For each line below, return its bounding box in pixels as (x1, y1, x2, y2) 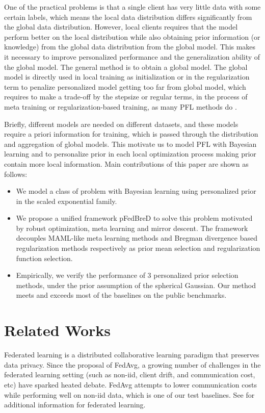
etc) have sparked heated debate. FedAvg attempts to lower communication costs (4, 379, 257, 390)
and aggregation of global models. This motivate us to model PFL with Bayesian (4, 138, 257, 149)
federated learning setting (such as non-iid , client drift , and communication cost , (4, 369, 255, 380)
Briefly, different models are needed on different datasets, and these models (4, 118, 238, 129)
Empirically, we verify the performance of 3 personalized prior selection (16, 270, 238, 280)
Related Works (4, 320, 111, 341)
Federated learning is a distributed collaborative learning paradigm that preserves (4, 349, 259, 360)
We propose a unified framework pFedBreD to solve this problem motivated (16, 213, 253, 223)
